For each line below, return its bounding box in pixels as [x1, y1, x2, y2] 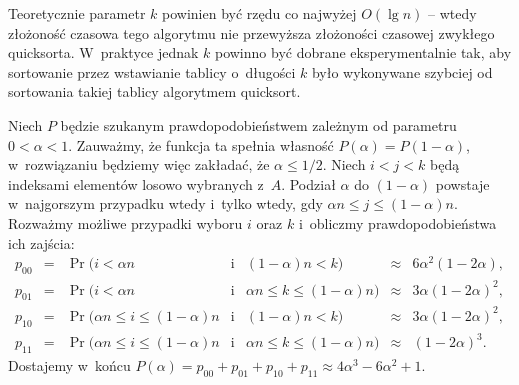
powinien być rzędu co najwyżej [162, 3, 357, 23]
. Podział [281, 173, 336, 194]
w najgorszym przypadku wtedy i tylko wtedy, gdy [8, 193, 323, 214]
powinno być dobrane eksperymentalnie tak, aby [214, 42, 512, 63]
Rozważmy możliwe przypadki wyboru [8, 212, 243, 233]
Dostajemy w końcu [8, 355, 131, 376]
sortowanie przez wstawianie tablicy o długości [8, 61, 296, 82]
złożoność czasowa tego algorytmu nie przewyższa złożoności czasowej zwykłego [8, 22, 495, 43]
